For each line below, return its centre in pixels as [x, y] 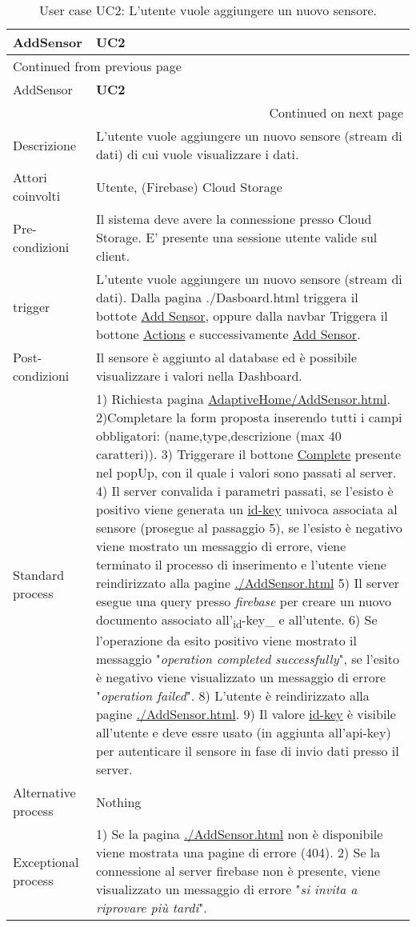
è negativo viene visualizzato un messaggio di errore [241, 677]
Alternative [44, 793]
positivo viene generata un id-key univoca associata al [246, 509]
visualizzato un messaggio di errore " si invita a [226, 889]
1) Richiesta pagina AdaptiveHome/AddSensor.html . [243, 399]
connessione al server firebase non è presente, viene [238, 871]
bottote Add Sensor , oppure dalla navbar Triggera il [242, 316]
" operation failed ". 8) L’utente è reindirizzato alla [232, 696]
